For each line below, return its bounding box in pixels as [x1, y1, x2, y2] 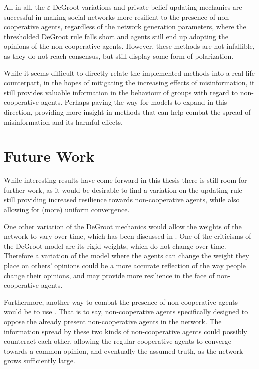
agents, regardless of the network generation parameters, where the [41, 21, 246, 32]
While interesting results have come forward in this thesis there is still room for [4, 175, 247, 185]
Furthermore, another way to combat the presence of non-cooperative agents [4, 296, 238, 307]
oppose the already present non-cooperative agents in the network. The [4, 316, 222, 326]
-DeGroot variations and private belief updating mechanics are [50, 2, 242, 12]
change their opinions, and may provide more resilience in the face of [4, 270, 215, 280]
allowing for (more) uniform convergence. [4, 204, 130, 215]
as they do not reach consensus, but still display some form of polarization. [4, 50, 234, 61]
